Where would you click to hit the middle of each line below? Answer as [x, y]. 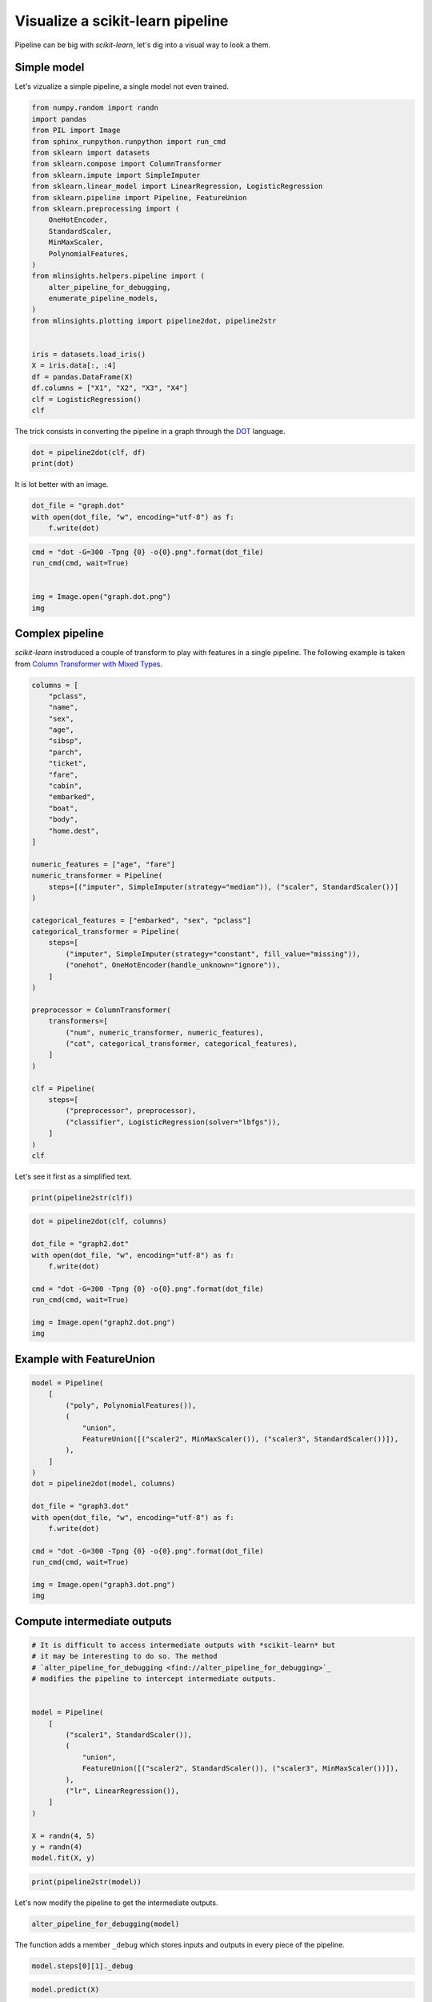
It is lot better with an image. [62, 484]
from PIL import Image [76, 131]
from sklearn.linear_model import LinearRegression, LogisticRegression [177, 187]
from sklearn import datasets [91, 153]
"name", [64, 708]
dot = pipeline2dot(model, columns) [104, 1484]
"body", [64, 820]
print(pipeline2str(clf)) [82, 1198]
